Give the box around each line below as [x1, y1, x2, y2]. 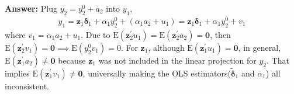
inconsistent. [5, 79, 49, 92]
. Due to [81, 28, 110, 40]
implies [5, 67, 30, 79]
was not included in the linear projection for [98, 54, 257, 66]
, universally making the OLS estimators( [82, 67, 231, 79]
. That [266, 54, 289, 66]
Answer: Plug [5, 2, 58, 14]
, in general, [238, 41, 281, 53]
